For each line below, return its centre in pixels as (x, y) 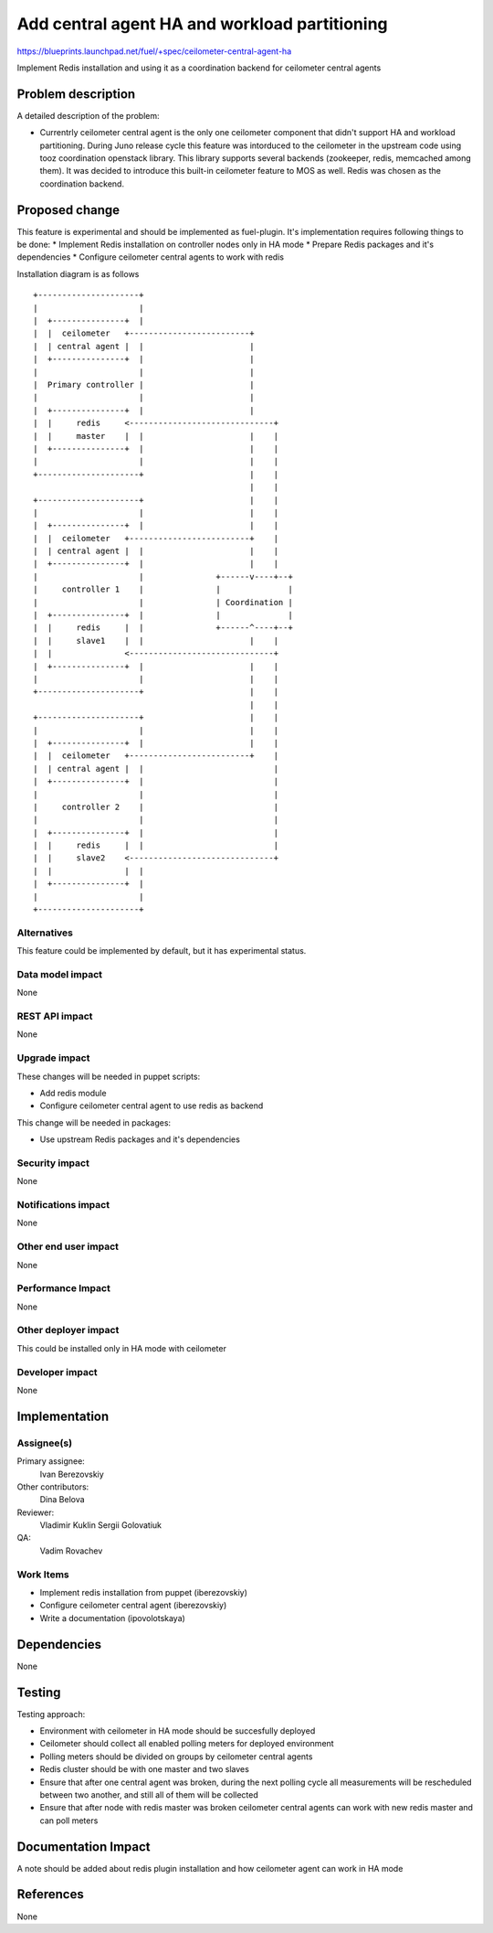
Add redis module (73, 1093)
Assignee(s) (45, 1443)
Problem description (76, 94)
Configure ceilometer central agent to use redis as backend (152, 1105)
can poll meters (69, 1821)
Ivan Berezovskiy (72, 1474)
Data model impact (60, 974)
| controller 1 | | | (163, 589)
